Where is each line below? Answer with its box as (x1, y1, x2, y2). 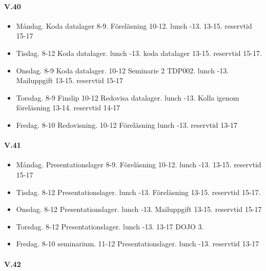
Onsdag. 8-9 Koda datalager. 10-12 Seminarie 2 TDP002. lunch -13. (16, 65, 229, 75)
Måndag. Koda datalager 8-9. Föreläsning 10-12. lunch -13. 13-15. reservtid (16, 20, 252, 31)
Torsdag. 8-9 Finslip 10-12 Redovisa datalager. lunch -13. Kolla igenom (16, 92, 239, 103)
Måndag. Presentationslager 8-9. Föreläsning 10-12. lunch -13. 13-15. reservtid (16, 159, 261, 170)
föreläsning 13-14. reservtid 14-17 (16, 102, 120, 113)
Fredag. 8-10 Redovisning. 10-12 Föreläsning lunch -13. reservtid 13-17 (16, 119, 237, 130)
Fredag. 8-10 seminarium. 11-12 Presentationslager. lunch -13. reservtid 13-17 (16, 238, 259, 249)
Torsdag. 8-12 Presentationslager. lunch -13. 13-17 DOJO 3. (16, 221, 204, 231)
